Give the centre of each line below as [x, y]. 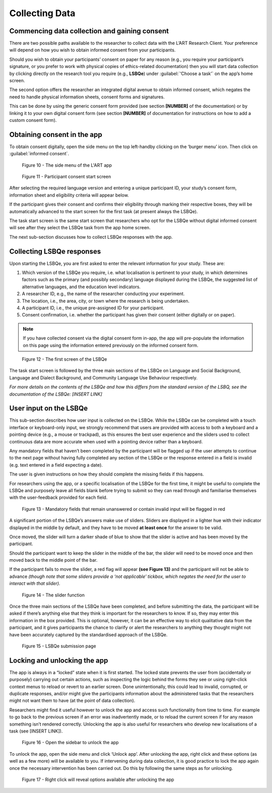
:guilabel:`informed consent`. [39, 154]
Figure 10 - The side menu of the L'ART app [67, 165]
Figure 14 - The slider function [53, 595]
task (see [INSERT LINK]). [36, 731]
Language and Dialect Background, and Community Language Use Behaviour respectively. [103, 377]
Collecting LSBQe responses [55, 251]
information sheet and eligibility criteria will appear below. [69, 195]
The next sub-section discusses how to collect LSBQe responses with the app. [91, 237]
